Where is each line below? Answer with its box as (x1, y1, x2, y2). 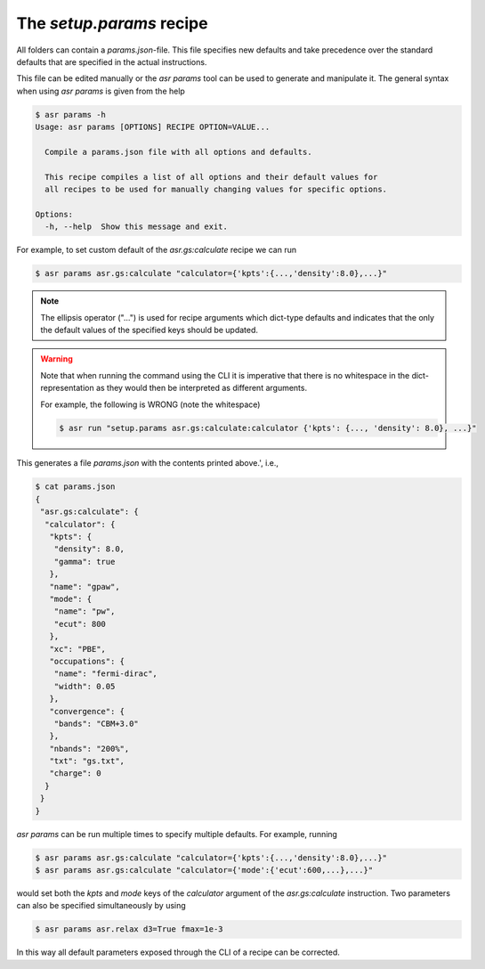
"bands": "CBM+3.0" (53, 718, 140, 729)
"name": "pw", (53, 607, 116, 616)
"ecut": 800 (53, 619, 107, 629)
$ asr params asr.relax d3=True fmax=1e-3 (35, 924, 223, 934)
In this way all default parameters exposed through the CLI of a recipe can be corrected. (16, 947, 340, 957)
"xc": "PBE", (49, 644, 107, 654)
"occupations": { (49, 655, 125, 666)
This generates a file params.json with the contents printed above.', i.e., (16, 458, 279, 468)
